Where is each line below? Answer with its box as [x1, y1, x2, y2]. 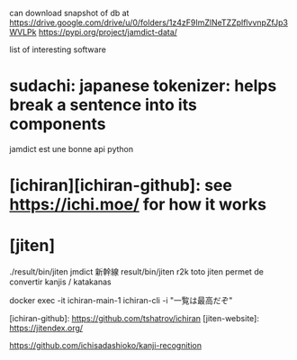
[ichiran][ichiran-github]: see [9, 175, 232, 196]
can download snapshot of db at [9, 8, 130, 18]
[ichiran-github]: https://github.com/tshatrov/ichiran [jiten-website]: [9, 313, 259, 324]
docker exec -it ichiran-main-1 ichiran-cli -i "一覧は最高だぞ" [9, 295, 233, 306]
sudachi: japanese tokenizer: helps [9, 76, 277, 96]
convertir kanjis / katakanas [9, 276, 112, 287]
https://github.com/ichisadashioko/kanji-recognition [9, 340, 202, 351]
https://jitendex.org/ [9, 323, 84, 334]
